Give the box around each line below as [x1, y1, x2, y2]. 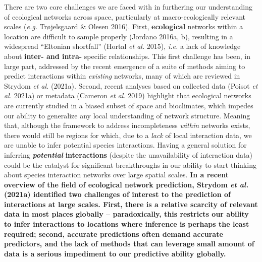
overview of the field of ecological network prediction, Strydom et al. [4, 179, 249, 189]
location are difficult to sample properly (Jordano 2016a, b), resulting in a [4, 31, 233, 41]
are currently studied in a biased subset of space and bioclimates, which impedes [4, 100, 253, 110]
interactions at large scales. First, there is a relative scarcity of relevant [4, 199, 258, 209]
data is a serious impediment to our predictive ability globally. [4, 248, 226, 258]
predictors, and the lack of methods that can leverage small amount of [4, 238, 254, 249]
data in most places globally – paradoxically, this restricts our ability [4, 209, 249, 219]
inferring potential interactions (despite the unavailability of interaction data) [4, 149, 252, 160]
